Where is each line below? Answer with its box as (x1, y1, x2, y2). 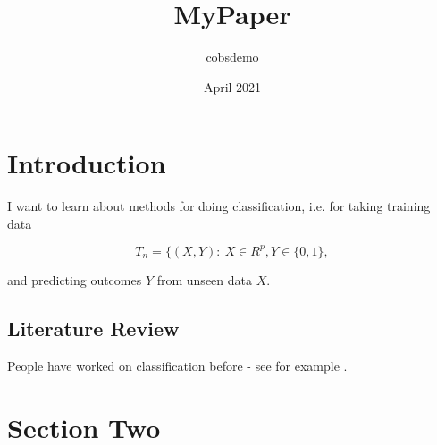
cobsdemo (206, 47, 259, 66)
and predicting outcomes (7, 270, 142, 289)
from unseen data (156, 270, 252, 289)
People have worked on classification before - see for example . (7, 356, 348, 374)
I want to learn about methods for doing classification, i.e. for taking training (7, 197, 431, 215)
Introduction (7, 145, 166, 181)
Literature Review (7, 314, 180, 341)
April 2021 (203, 77, 262, 96)
